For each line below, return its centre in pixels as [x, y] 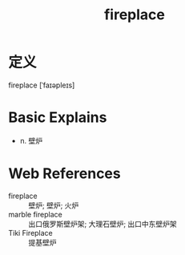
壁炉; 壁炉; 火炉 [54, 205]
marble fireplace [35, 214]
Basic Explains [58, 117]
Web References [65, 174]
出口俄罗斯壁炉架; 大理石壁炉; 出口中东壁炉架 [103, 224]
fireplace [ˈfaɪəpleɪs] [42, 85]
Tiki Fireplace [31, 233]
